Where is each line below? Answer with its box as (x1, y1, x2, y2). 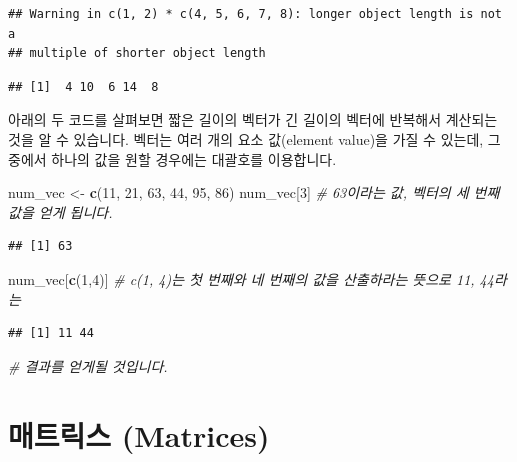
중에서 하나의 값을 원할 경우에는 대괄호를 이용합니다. (8, 148, 337, 169)
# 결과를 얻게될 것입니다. (8, 355, 168, 376)
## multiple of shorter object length (8, 46, 266, 61)
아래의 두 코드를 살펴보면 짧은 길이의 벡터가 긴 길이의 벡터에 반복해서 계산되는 (8, 109, 498, 130)
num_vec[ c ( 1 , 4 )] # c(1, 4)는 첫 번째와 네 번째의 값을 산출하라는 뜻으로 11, (8, 268, 475, 289)
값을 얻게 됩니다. (8, 201, 113, 222)
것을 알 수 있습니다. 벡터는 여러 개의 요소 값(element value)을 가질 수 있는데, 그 (8, 128, 501, 149)
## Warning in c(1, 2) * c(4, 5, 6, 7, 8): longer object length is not (8, 7, 502, 21)
